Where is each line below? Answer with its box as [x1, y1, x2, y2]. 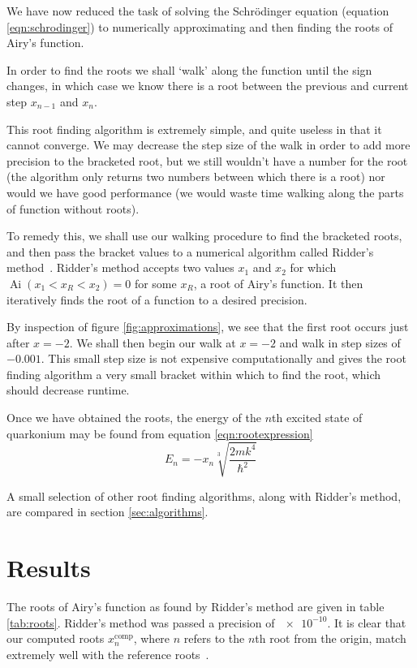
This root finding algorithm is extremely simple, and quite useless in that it [6, 120, 382, 137]
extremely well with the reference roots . [6, 645, 209, 662]
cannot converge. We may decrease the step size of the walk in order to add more [6, 136, 411, 153]
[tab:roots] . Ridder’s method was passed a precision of [6, 614, 275, 631]
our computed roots [6, 630, 105, 647]
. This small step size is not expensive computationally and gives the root [41, 350, 406, 367]
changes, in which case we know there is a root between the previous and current [6, 77, 409, 94]
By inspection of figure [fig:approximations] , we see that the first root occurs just [6, 318, 409, 335]
